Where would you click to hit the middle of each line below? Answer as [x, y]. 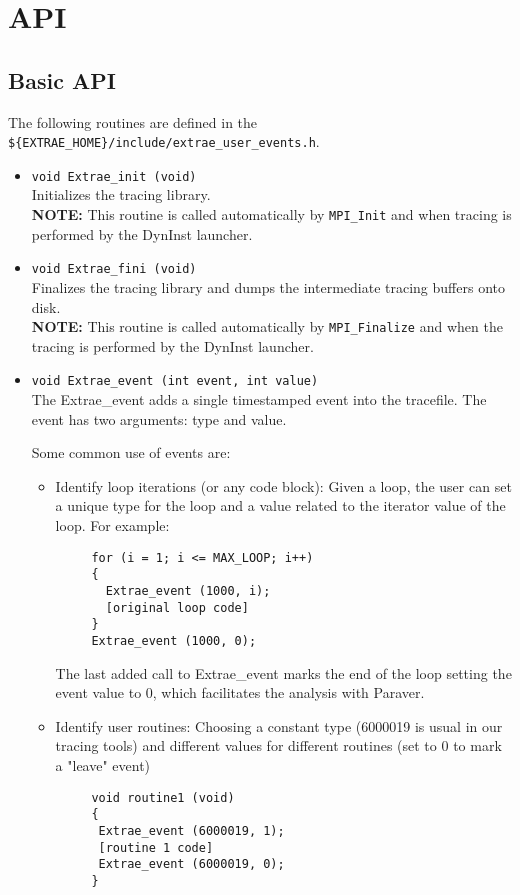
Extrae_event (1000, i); [188, 590]
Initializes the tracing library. [121, 194]
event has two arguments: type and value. [159, 418]
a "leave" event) [103, 764]
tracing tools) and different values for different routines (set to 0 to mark [278, 745]
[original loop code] [177, 607]
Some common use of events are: [131, 452]
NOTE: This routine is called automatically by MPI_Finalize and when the [267, 326]
